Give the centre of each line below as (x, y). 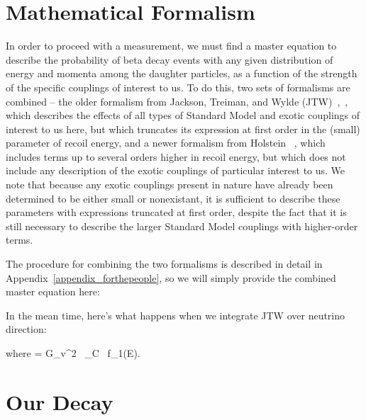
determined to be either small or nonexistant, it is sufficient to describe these (173, 198)
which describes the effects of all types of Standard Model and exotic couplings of (183, 115)
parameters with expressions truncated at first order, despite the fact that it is (176, 212)
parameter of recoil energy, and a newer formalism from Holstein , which (166, 143)
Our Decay (60, 401)
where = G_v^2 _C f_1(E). (73, 353)
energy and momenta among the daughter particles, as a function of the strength (182, 73)
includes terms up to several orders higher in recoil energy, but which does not (176, 156)
